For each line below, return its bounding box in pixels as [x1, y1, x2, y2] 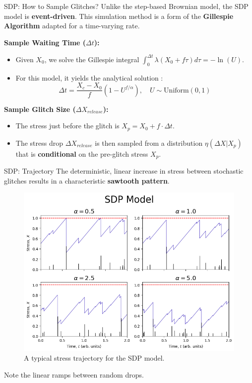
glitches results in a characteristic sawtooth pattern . [4, 175, 170, 186]
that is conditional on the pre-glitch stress [15, 148, 148, 159]
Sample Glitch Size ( [4, 103, 76, 114]
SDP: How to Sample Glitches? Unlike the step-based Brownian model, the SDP [4, 1, 249, 11]
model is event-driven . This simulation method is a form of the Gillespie [4, 10, 234, 21]
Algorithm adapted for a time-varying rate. [4, 20, 140, 31]
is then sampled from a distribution [95, 137, 203, 148]
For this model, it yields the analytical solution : [15, 72, 163, 83]
